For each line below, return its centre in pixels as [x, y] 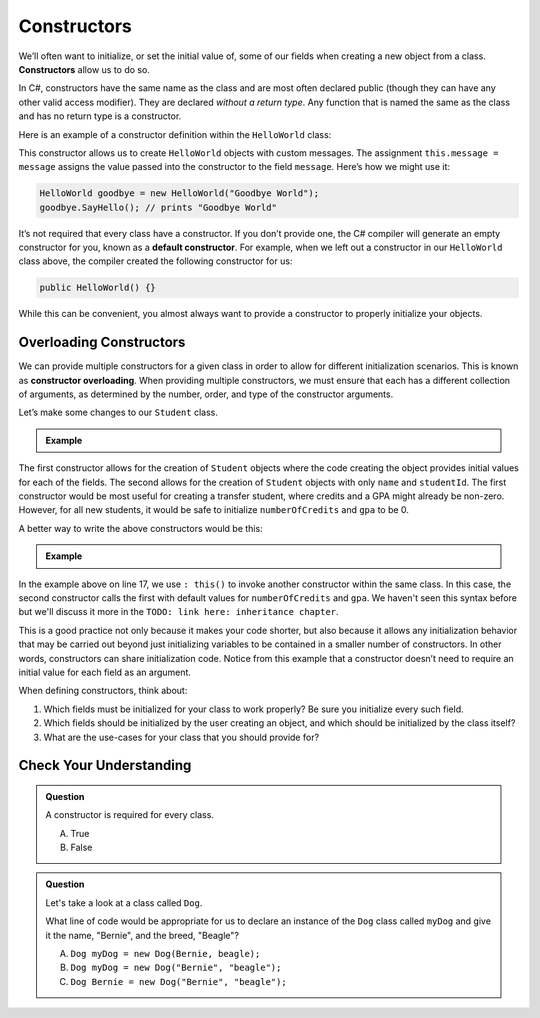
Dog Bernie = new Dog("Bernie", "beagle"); [178, 981]
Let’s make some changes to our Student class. [118, 412]
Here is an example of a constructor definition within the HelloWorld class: [175, 134]
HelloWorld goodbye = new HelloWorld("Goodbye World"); [179, 193]
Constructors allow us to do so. [84, 69]
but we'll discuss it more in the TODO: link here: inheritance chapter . [178, 612]
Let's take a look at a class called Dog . [124, 902]
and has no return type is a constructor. [100, 116]
